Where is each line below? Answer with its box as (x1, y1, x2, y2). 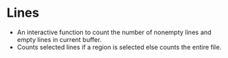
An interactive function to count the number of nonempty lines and (16, 28, 212, 36)
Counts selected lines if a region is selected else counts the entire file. (16, 43, 222, 51)
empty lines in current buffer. (16, 35, 102, 43)
